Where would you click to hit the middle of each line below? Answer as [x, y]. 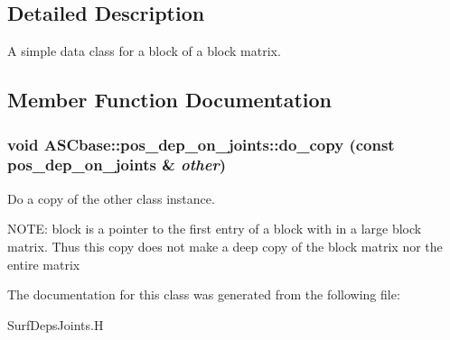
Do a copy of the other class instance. [111, 198]
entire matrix [44, 264]
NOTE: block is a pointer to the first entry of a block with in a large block [215, 229]
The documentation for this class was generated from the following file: [204, 294]
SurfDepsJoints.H [56, 324]
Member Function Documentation [170, 100]
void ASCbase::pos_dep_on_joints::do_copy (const [201, 144]
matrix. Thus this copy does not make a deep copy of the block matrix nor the [225, 246]
